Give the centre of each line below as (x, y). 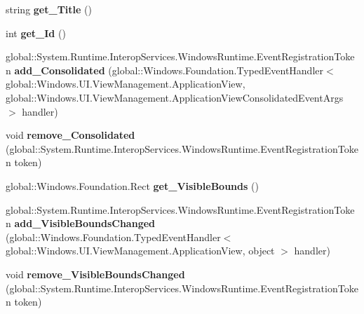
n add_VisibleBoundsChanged (81, 223)
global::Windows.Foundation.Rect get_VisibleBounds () (132, 185)
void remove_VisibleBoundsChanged (95, 274)
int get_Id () (36, 33)
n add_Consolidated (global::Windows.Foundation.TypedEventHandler (164, 70)
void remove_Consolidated (70, 135)
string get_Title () (49, 9)
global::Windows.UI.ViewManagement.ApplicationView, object (140, 251)
